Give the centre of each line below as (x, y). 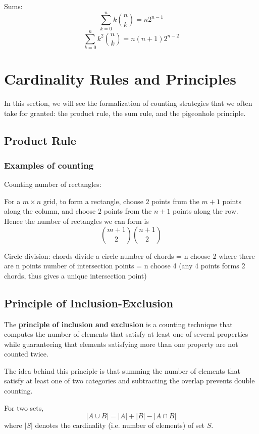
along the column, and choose (50, 211)
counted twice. (26, 354)
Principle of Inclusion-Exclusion (89, 303)
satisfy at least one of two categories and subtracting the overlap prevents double (129, 381)
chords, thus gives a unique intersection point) (75, 275)
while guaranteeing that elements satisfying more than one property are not (121, 344)
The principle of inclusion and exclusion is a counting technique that (118, 324)
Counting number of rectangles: (53, 184)
